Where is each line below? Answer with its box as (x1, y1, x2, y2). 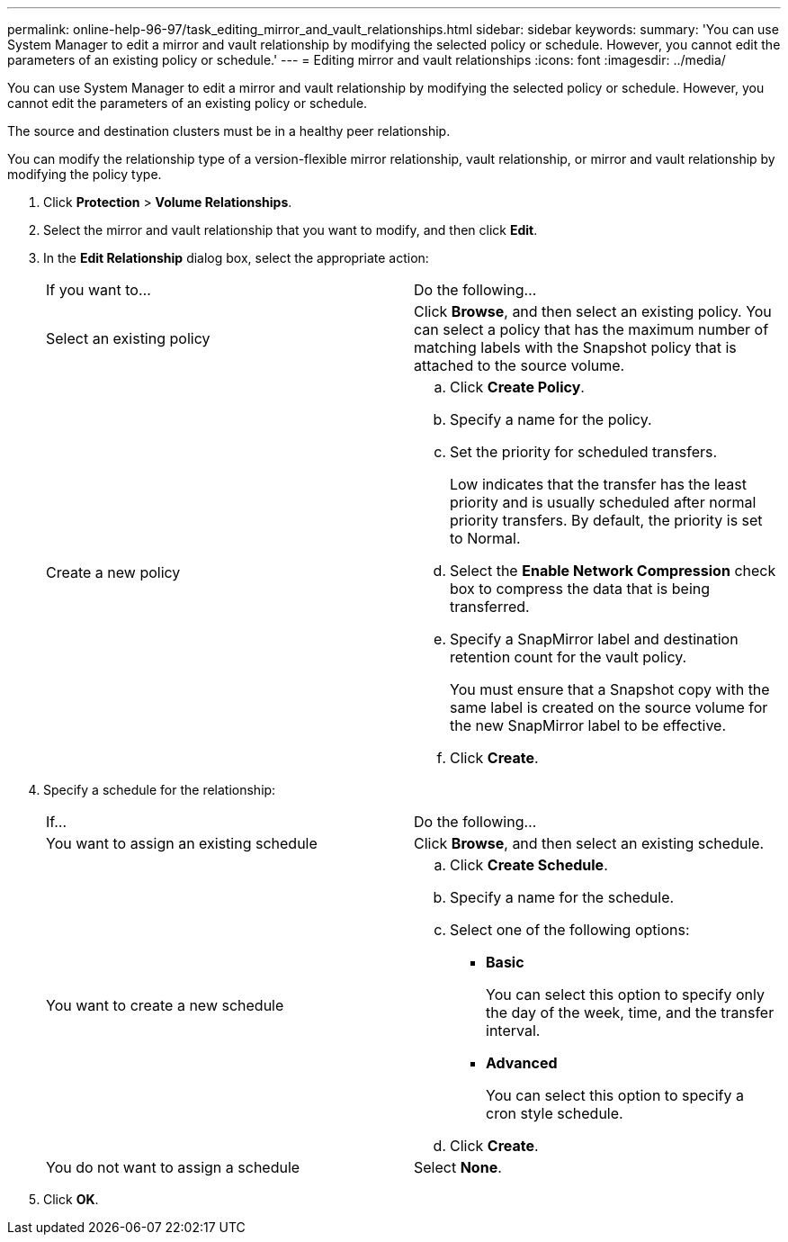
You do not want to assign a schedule (46, 1158, 300, 1176)
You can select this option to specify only (486, 985, 765, 1003)
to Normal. (450, 529, 521, 547)
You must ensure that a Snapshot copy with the (450, 680, 770, 698)
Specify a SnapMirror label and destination (450, 630, 739, 648)
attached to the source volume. (414, 356, 625, 374)
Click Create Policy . (450, 378, 585, 396)
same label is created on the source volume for (450, 698, 768, 716)
